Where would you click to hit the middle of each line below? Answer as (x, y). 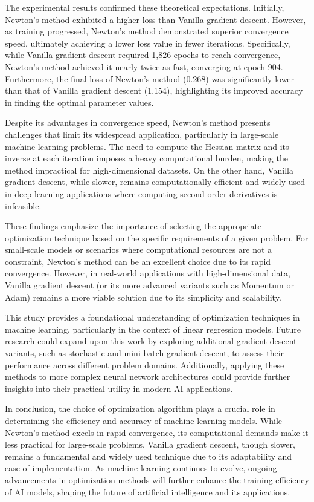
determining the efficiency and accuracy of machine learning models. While (144, 420)
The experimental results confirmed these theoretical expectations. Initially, (145, 7)
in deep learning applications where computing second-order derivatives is (141, 193)
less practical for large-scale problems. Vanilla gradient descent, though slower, (150, 444)
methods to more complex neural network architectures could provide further (148, 376)
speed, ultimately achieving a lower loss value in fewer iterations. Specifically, (148, 43)
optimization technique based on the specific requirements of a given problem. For (157, 237)
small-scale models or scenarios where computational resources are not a (139, 249)
